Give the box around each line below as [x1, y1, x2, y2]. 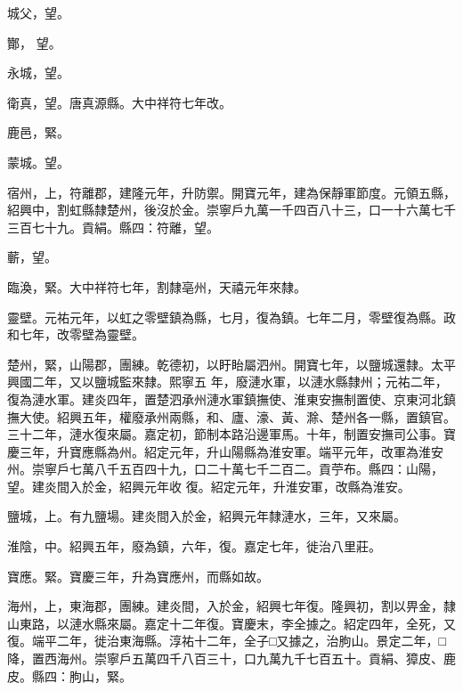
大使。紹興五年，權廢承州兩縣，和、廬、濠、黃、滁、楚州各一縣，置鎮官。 [19, 407, 456, 426]
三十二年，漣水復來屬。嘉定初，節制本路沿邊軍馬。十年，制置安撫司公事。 [7, 425, 443, 443]
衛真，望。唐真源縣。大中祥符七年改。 [7, 93, 231, 111]
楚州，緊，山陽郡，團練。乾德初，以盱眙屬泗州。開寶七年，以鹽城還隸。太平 [7, 354, 456, 373]
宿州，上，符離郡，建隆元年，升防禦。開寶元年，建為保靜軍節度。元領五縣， [7, 183, 456, 201]
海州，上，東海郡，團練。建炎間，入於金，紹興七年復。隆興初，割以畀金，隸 [7, 597, 456, 615]
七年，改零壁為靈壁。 [19, 325, 144, 344]
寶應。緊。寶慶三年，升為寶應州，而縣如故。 [7, 566, 269, 585]
